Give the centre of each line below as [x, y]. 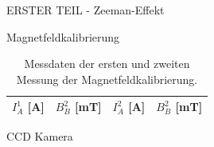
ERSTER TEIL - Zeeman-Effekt [86, 10]
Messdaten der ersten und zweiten [107, 64]
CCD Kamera [40, 136]
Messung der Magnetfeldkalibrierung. [107, 79]
